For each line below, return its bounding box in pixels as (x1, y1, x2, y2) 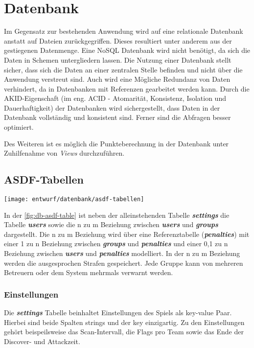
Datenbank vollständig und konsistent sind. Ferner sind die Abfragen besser (4, 112, 231, 122)
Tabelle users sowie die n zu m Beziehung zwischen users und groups (4, 219, 218, 230)
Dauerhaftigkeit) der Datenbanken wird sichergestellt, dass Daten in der (4, 102, 220, 113)
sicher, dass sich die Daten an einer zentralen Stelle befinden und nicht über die (4, 64, 243, 74)
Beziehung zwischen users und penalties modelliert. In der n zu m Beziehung (4, 248, 240, 258)
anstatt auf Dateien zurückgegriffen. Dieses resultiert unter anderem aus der (4, 35, 232, 46)
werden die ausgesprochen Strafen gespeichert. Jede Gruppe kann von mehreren (4, 257, 243, 268)
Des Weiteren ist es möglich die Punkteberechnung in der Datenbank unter (4, 138, 229, 148)
